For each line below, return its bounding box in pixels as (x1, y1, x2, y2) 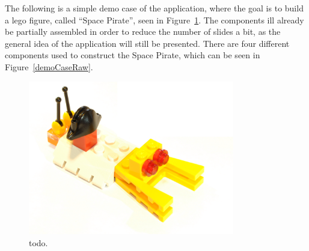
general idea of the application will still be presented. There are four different (5, 37, 290, 49)
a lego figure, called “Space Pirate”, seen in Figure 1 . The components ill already (5, 13, 304, 26)
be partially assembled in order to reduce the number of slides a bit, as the (5, 25, 281, 38)
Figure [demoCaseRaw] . (5, 60, 93, 73)
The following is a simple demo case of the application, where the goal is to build (5, 2, 304, 14)
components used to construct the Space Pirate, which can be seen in (5, 49, 260, 61)
